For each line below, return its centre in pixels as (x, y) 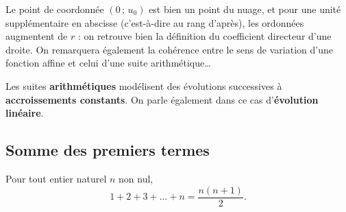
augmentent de (37, 36)
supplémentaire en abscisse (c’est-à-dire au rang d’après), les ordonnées (155, 22)
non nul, (136, 178)
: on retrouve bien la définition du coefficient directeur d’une (205, 36)
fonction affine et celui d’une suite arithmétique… (108, 63)
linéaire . (25, 113)
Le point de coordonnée (55, 9)
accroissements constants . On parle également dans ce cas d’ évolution (162, 99)
